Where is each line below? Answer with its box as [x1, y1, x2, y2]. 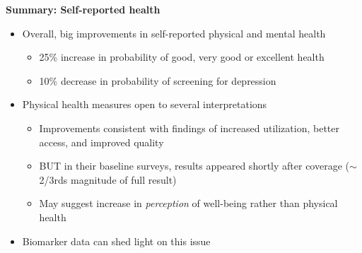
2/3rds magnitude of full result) [39, 172, 177, 187]
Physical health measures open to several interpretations [22, 97, 267, 112]
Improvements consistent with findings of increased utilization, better [39, 120, 339, 135]
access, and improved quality [39, 134, 164, 149]
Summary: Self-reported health [6, 2, 160, 16]
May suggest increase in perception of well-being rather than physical [39, 196, 338, 211]
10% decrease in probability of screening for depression [39, 73, 276, 88]
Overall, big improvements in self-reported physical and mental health [22, 25, 326, 40]
